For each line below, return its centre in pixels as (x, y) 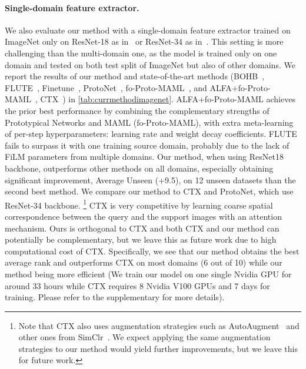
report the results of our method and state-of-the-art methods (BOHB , (135, 76)
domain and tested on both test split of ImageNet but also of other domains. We (150, 64)
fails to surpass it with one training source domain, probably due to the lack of (147, 145)
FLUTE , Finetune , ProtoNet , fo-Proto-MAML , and (106, 87)
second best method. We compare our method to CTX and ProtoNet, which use (149, 191)
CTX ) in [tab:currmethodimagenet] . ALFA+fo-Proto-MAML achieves (168, 99)
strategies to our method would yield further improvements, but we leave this (158, 348)
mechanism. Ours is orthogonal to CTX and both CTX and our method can (142, 228)
